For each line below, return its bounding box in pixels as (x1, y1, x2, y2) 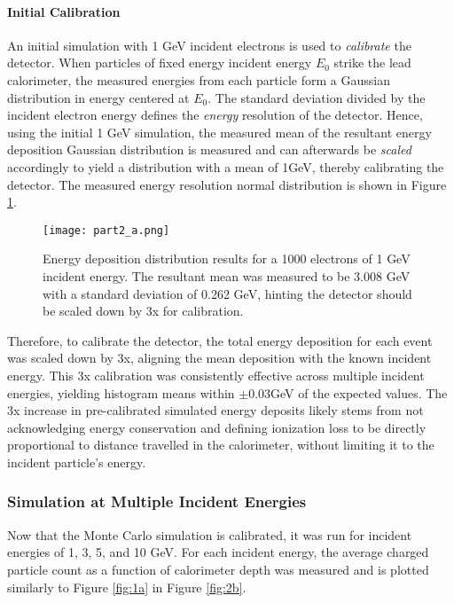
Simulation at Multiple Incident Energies (7, 490, 307, 513)
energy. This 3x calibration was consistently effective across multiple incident (7, 365, 425, 384)
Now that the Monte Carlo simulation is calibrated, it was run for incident (7, 525, 412, 544)
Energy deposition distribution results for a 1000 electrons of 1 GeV (43, 249, 411, 268)
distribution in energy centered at (7, 88, 190, 106)
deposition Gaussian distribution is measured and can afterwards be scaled (7, 140, 411, 159)
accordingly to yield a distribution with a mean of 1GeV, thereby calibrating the (7, 157, 444, 176)
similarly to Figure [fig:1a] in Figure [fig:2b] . (7, 577, 247, 596)
